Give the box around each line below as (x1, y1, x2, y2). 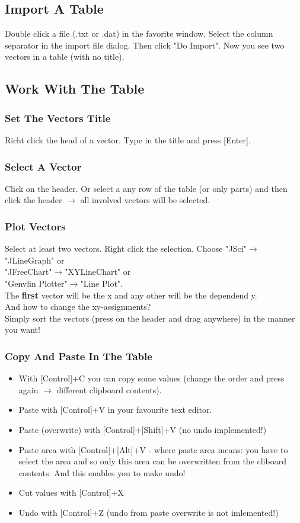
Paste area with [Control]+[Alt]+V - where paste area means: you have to (18, 443, 288, 455)
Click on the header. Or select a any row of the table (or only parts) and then (5, 182, 288, 194)
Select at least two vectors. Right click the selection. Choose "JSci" (5, 242, 247, 255)
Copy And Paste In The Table (5, 348, 152, 363)
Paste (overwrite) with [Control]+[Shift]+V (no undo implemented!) (18, 423, 267, 435)
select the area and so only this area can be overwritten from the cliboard (18, 455, 286, 467)
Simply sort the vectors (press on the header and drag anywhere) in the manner (5, 312, 295, 324)
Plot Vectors (5, 219, 66, 233)
